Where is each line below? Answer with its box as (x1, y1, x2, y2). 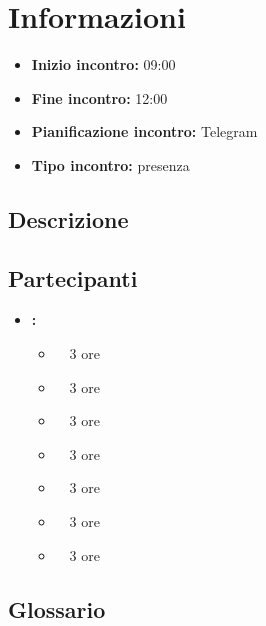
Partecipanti (8, 262, 138, 293)
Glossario (8, 593, 106, 624)
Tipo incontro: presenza (31, 154, 190, 175)
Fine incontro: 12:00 (31, 87, 168, 108)
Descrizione (8, 203, 129, 234)
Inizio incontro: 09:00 (31, 54, 176, 75)
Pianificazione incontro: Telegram (31, 121, 258, 142)
